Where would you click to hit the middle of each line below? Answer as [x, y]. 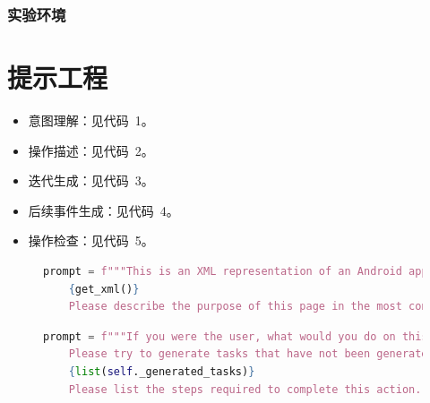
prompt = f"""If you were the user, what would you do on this [236, 336]
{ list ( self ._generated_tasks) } [162, 371]
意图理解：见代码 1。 [91, 120]
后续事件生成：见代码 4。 [103, 210]
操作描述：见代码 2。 [91, 150]
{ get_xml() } [104, 289]
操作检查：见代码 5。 [91, 240]
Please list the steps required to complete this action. [245, 389]
